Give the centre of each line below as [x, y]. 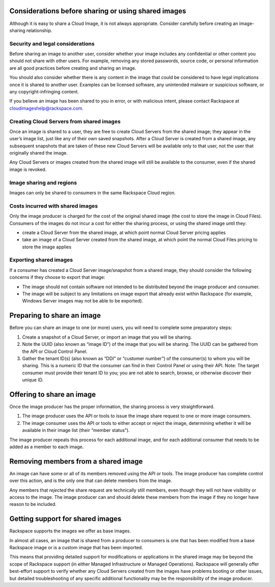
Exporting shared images [41, 260]
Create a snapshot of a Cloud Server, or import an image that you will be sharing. [107, 337]
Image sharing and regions [43, 183]
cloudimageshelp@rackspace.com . [46, 108]
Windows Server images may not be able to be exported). [83, 301]
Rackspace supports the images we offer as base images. [70, 531]
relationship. [39, 30]
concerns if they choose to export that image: [57, 277]
